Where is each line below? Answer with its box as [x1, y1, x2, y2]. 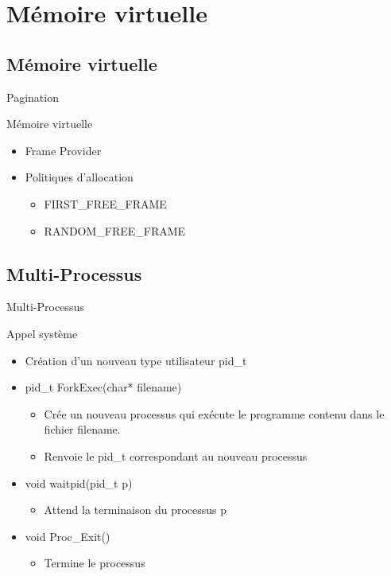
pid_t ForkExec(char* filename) [25, 379, 182, 395]
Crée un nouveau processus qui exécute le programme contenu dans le [44, 405, 385, 422]
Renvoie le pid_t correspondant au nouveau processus [44, 447, 308, 464]
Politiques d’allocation [25, 169, 134, 185]
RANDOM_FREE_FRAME [44, 222, 186, 239]
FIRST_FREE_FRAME [44, 195, 167, 212]
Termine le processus [44, 555, 145, 571]
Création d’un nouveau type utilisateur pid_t [25, 352, 247, 368]
